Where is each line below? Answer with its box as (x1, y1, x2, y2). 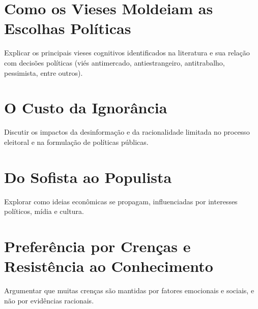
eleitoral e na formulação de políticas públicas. (4, 136, 149, 147)
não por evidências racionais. (4, 295, 94, 305)
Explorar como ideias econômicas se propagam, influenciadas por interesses (4, 196, 238, 206)
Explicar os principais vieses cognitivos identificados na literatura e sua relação (4, 47, 250, 58)
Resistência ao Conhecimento (4, 256, 213, 276)
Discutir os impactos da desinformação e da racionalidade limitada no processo (4, 127, 250, 137)
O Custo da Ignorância (4, 97, 167, 118)
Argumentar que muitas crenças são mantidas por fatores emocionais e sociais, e (4, 285, 254, 296)
